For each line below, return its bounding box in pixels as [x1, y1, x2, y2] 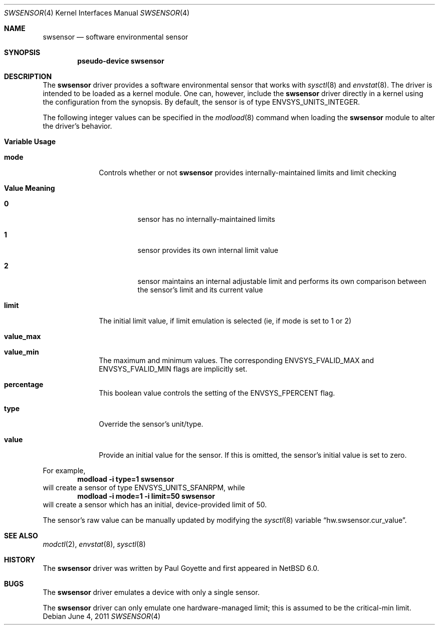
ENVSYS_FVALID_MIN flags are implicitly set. [99, 365, 248, 373]
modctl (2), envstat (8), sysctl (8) [43, 540, 146, 548]
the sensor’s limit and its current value [137, 285, 263, 294]
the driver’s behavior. [43, 122, 112, 130]
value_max [4, 332, 41, 341]
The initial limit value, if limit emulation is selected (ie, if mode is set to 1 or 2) [99, 317, 352, 325]
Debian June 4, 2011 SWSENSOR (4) [43, 612, 161, 620]
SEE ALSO [4, 531, 38, 540]
